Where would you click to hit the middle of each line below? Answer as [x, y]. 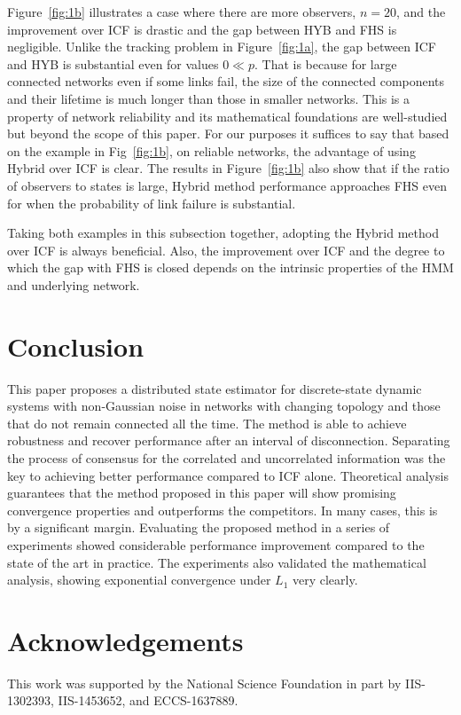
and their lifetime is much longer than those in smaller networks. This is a [209, 98]
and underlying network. [74, 284]
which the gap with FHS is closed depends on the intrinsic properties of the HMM [230, 267]
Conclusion [76, 346]
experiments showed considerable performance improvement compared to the [216, 544]
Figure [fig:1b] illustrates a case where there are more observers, [182, 12]
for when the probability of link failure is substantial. [152, 203]
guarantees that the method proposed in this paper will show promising [202, 493]
